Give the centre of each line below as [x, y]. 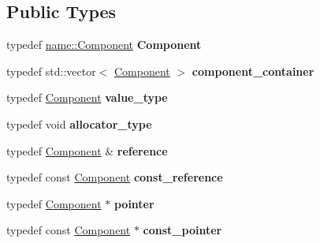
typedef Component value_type [87, 97]
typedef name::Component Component [104, 45]
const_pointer [182, 230]
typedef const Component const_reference [115, 177]
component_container [253, 71]
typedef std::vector [51, 71]
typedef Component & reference [87, 150]
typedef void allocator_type [79, 123]
